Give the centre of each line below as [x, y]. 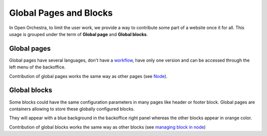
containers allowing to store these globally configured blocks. [72, 109]
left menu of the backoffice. [37, 67]
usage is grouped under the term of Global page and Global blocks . [79, 34]
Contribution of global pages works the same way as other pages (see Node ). [88, 76]
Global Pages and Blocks [61, 13]
